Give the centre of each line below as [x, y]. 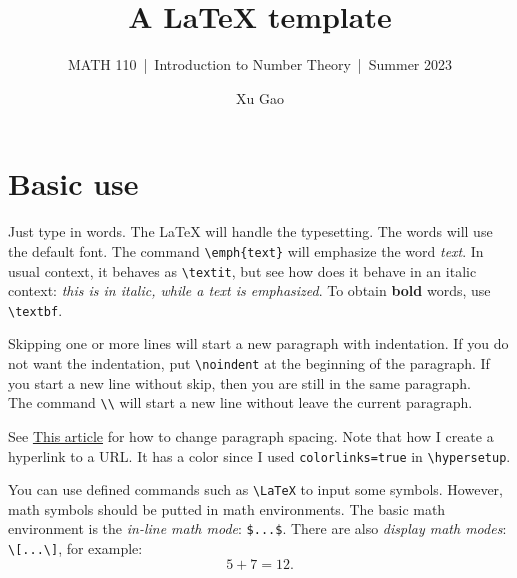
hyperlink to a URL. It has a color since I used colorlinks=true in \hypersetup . [259, 455]
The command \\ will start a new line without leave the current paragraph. [240, 402]
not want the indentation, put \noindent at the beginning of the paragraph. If [249, 363]
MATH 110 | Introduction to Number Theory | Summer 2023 [260, 64]
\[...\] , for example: [75, 548]
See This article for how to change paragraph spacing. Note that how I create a [251, 435]
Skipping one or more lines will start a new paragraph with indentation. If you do [258, 343]
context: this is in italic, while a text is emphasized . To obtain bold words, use [249, 290]
